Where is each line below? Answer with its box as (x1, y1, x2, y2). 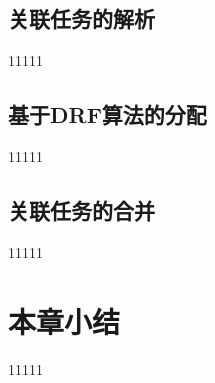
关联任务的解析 (8, 3, 155, 34)
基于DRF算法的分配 (8, 99, 207, 130)
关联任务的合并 (8, 194, 155, 225)
